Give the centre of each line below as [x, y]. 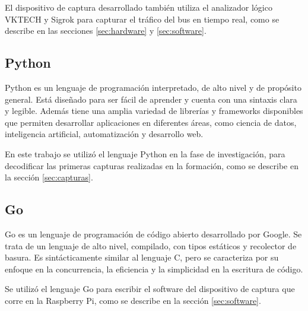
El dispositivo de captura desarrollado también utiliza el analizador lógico [139, 7]
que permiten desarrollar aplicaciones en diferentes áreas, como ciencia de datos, [151, 122]
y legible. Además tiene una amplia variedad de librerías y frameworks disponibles [154, 111]
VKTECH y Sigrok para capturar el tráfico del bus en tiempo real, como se [142, 19]
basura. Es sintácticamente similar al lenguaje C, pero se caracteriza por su [142, 257]
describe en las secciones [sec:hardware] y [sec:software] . [106, 31]
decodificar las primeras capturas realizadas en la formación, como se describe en [152, 165]
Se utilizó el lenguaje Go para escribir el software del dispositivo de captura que [150, 289]
